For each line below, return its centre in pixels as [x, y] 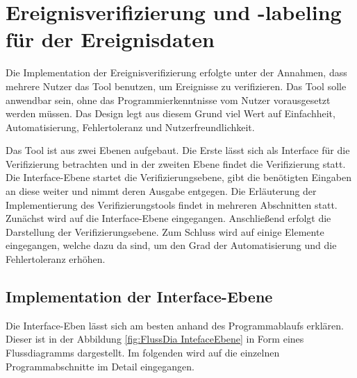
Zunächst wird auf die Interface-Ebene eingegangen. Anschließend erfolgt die [168, 218]
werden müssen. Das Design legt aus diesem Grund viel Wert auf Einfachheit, [171, 113]
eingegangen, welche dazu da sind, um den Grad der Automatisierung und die [171, 245]
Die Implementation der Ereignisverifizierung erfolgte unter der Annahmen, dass [176, 72]
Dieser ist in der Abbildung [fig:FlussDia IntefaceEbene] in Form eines [155, 339]
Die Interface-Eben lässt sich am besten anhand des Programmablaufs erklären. [175, 325]
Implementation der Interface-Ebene [139, 297]
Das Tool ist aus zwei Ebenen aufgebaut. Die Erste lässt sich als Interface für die [178, 150]
